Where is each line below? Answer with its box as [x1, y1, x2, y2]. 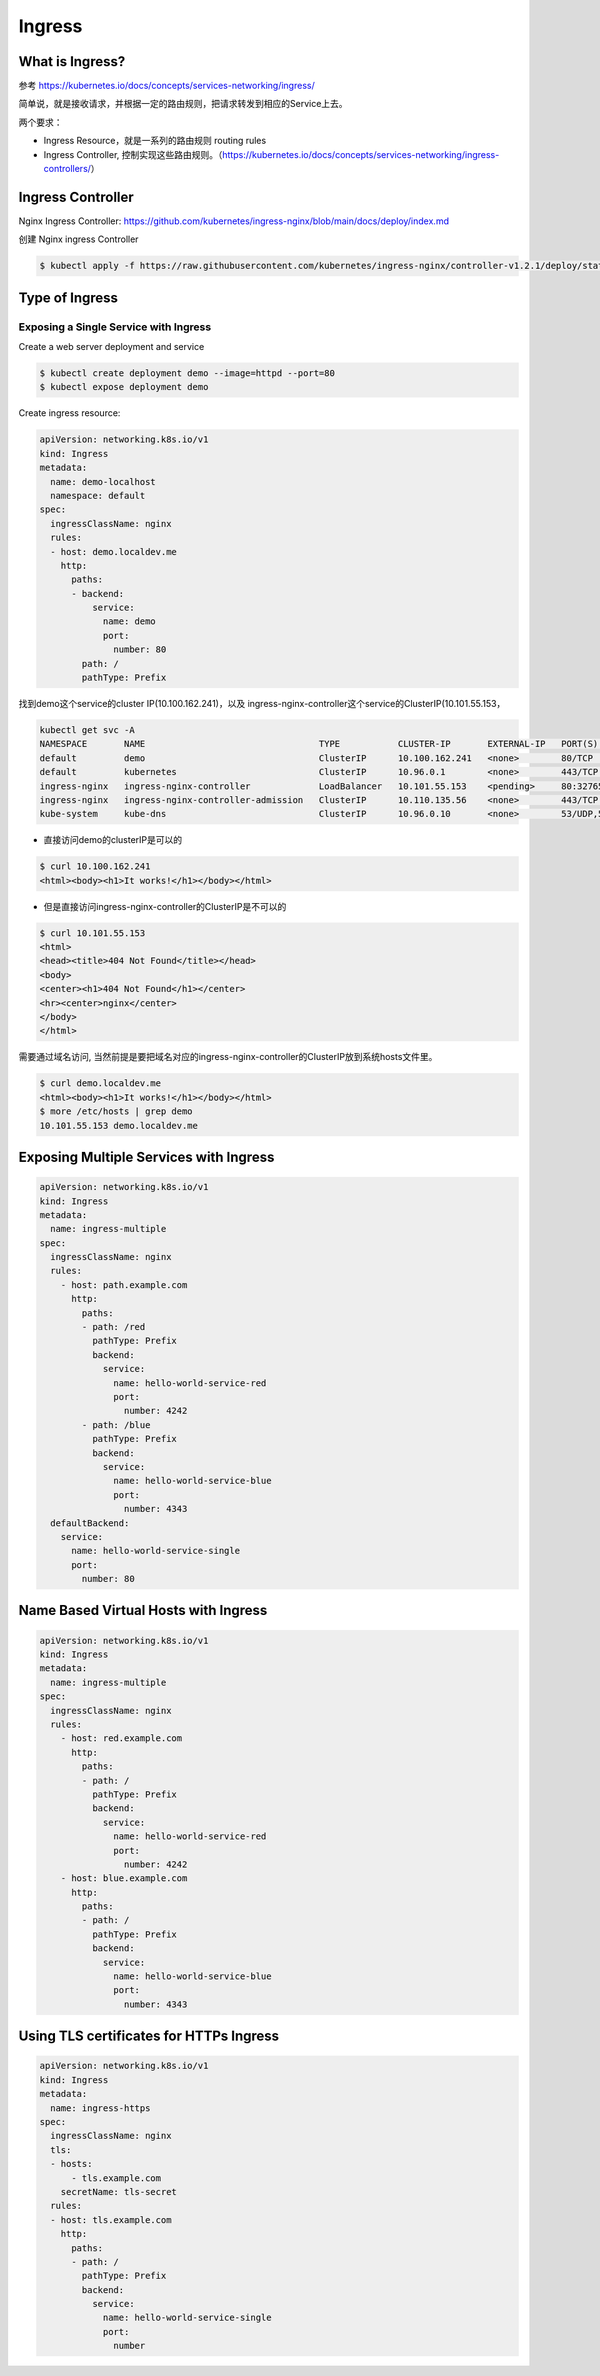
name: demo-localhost [50, 476, 157, 487]
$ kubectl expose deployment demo [39, 381, 209, 393]
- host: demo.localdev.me [50, 546, 177, 557]
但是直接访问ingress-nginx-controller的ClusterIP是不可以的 [43, 900, 287, 912]
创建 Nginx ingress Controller [18, 233, 139, 245]
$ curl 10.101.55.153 [39, 927, 146, 939]
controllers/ [43, 163, 92, 175]
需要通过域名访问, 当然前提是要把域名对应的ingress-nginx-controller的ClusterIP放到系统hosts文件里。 [18, 1051, 438, 1063]
